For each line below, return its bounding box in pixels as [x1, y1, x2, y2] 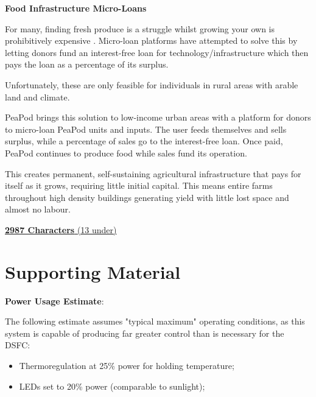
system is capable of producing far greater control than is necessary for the [5, 326, 284, 339]
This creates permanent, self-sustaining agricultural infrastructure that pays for [5, 167, 301, 180]
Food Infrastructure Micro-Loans [5, 2, 147, 14]
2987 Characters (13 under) [5, 223, 117, 236]
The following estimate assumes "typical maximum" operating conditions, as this [5, 315, 305, 328]
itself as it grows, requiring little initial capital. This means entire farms [5, 179, 273, 192]
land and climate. [5, 90, 70, 103]
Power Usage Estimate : [5, 294, 104, 307]
